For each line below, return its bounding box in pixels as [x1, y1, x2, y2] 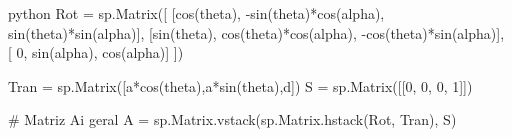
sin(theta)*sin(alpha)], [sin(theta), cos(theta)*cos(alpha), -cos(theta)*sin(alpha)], [8, 22, 505, 43]
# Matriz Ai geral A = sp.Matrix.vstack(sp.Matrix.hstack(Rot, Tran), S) [8, 109, 457, 130]
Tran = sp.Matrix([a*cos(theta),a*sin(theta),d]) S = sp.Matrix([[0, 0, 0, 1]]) [8, 75, 473, 96]
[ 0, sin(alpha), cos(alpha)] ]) [8, 42, 184, 63]
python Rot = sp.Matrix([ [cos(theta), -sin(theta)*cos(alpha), [8, 3, 385, 23]
